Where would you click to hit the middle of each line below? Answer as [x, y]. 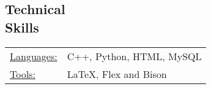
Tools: [23, 74]
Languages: [34, 56]
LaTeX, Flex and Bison [117, 74]
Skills [22, 27]
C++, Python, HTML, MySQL [134, 56]
